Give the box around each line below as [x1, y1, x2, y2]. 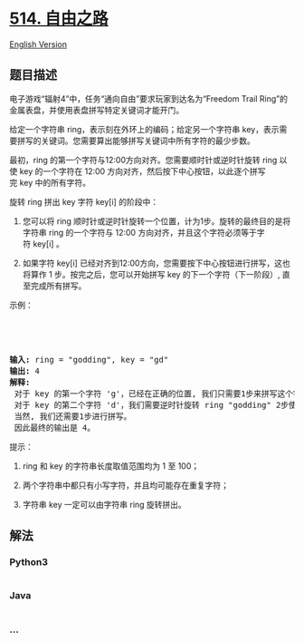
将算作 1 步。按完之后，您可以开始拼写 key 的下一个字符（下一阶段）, [22, 268, 280, 279]
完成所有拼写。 [30, 280, 87, 291]
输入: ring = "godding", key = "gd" [9, 355, 169, 365]
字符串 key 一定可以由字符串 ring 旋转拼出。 [22, 499, 187, 510]
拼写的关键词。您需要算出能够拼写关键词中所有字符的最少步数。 [16, 135, 255, 146]
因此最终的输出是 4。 [14, 423, 96, 433]
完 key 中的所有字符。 [9, 177, 91, 188]
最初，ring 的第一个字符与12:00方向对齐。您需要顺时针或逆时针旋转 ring [9, 154, 278, 165]
